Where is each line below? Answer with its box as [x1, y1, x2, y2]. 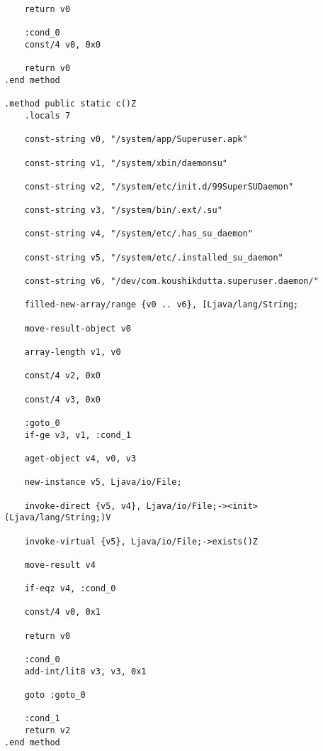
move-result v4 [24, 559, 96, 570]
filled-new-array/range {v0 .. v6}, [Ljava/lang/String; [24, 300, 299, 310]
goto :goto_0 [24, 690, 86, 701]
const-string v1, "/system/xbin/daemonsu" [24, 158, 227, 168]
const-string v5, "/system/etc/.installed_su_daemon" [24, 252, 283, 263]
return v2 [24, 725, 71, 736]
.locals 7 [24, 110, 71, 121]
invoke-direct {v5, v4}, [24, 500, 142, 511]
